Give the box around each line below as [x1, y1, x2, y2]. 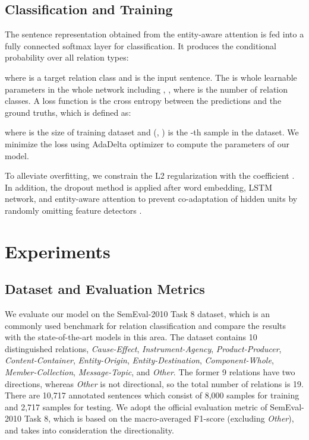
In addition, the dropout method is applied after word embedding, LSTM [5, 181, 273, 193]
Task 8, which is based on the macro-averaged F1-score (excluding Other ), [24, 412, 294, 425]
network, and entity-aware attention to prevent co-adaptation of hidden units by [5, 192, 298, 205]
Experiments [5, 239, 111, 263]
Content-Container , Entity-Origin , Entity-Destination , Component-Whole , [5, 354, 274, 366]
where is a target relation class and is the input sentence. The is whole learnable [5, 71, 297, 83]
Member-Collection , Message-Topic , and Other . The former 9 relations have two [5, 366, 295, 378]
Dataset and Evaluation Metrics [5, 280, 205, 298]
